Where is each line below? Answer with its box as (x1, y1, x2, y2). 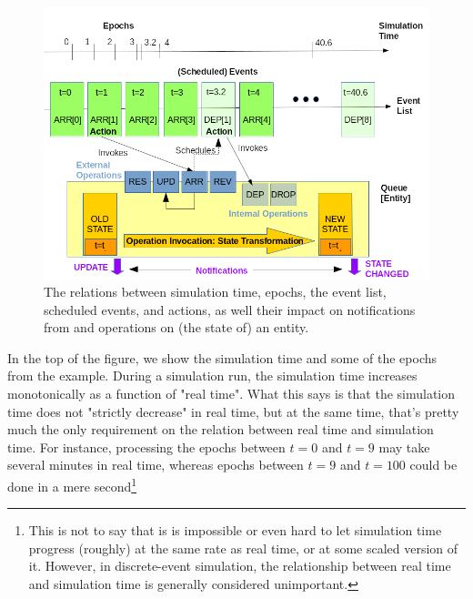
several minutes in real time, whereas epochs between (7, 455, 304, 474)
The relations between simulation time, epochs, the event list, (44, 282, 387, 301)
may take (378, 437, 430, 456)
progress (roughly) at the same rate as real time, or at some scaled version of (28, 538, 458, 557)
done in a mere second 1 (7, 474, 137, 495)
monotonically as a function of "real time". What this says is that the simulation (7, 384, 456, 403)
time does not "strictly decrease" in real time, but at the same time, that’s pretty (7, 401, 459, 421)
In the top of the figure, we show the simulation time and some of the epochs (7, 348, 438, 367)
